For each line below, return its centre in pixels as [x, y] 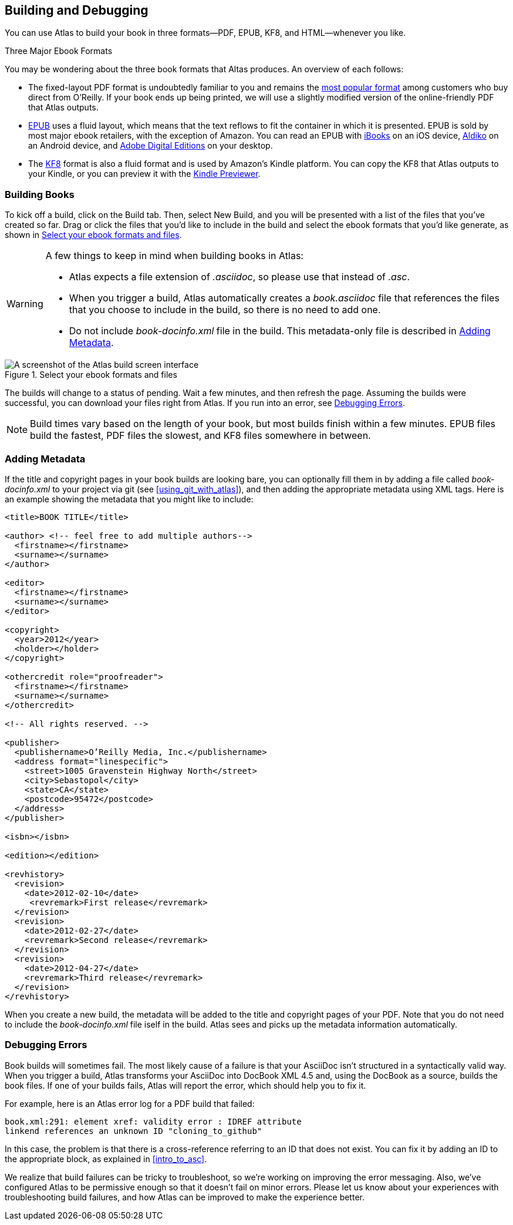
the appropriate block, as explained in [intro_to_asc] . [106, 1159]
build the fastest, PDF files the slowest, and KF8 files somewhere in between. [200, 436]
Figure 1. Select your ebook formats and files [91, 375]
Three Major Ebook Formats [59, 51]
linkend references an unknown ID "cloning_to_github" [134, 1131]
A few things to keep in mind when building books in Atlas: [174, 256]
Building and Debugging [77, 10]
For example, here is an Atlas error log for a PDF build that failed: [130, 1103]
